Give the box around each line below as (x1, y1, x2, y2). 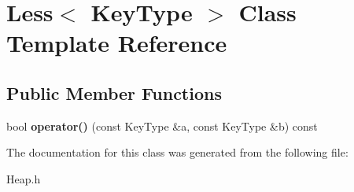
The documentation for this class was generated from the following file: (6, 144, 348, 161)
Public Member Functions (6, 80, 222, 105)
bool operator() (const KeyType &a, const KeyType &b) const (6, 117, 318, 134)
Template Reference (6, 27, 227, 59)
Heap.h (6, 170, 41, 186)
